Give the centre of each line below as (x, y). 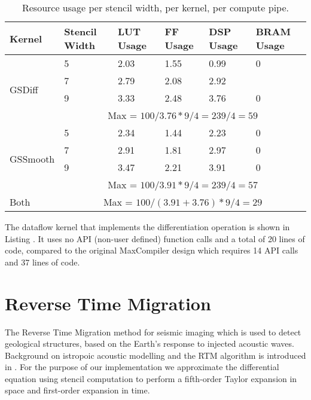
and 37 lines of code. (42, 262)
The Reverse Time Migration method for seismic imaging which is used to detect (153, 332)
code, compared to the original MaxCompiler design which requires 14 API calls (152, 250)
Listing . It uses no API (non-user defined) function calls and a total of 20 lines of (155, 238)
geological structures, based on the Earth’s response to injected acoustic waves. (150, 343)
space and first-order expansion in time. (77, 390)
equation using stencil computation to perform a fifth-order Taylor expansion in (151, 378)
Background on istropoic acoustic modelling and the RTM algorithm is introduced (155, 355)
